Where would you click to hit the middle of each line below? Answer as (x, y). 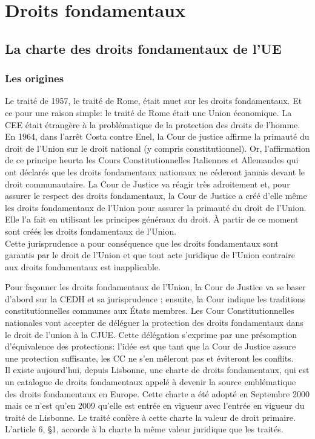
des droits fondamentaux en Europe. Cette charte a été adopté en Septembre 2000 (157, 393)
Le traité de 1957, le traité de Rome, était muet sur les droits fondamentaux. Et (154, 101)
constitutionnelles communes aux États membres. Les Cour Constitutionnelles (150, 311)
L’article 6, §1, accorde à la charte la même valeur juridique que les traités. (144, 429)
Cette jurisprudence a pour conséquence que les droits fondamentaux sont (142, 243)
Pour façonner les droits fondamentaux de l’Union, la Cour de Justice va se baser (155, 287)
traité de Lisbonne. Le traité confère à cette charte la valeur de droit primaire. (150, 417)
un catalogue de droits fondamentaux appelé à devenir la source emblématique (151, 382)
